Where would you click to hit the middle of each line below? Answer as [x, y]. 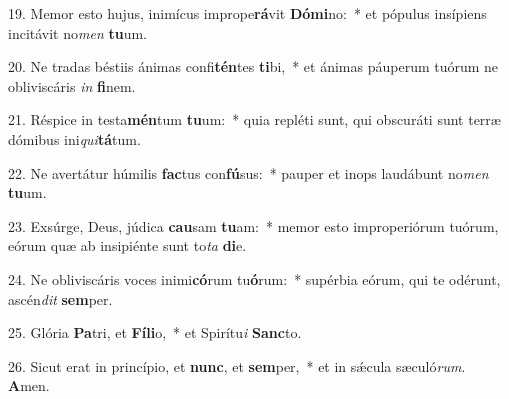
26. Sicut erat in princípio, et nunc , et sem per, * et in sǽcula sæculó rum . [237, 365]
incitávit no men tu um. [78, 32]
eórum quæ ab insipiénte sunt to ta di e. [127, 245]
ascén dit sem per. [60, 298]
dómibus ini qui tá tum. [74, 138]
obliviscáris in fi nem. [72, 85]
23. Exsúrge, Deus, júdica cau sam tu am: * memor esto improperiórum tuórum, [253, 225]
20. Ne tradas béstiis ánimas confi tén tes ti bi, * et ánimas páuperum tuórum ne [253, 66]
